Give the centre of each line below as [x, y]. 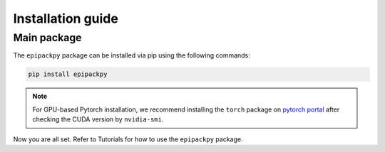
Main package [47, 38]
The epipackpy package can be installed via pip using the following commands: [132, 55]
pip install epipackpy [68, 74]
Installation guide [66, 18]
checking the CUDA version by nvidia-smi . [98, 119]
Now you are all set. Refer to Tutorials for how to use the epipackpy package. [128, 139]
